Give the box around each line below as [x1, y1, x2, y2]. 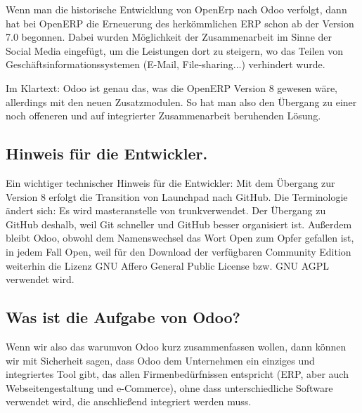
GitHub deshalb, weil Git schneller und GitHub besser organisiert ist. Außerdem [6, 216, 352, 231]
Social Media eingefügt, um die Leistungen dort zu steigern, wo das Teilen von [6, 43, 344, 58]
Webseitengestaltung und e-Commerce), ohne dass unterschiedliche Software [6, 380, 333, 395]
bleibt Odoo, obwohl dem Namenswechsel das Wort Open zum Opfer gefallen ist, [6, 230, 354, 245]
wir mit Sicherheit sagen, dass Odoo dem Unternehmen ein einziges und [6, 353, 315, 367]
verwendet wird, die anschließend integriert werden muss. [6, 394, 252, 409]
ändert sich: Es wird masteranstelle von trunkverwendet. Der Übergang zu [6, 203, 326, 218]
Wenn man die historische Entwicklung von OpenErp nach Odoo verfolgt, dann [6, 2, 347, 16]
